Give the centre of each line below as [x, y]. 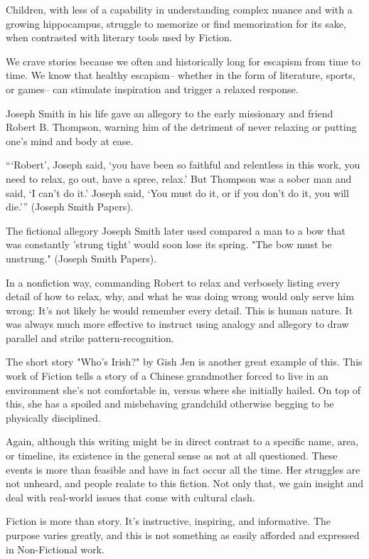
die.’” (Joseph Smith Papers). [70, 207]
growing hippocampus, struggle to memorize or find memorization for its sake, [176, 23]
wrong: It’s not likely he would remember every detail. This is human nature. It [180, 310]
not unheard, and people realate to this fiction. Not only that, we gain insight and [185, 483]
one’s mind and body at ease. [70, 140]
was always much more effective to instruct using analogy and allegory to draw [177, 324]
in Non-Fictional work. [55, 549]
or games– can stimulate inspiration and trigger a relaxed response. [152, 89]
